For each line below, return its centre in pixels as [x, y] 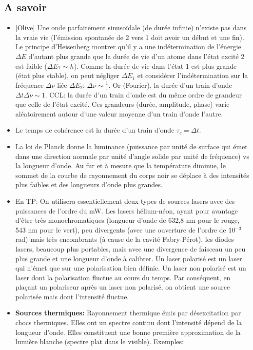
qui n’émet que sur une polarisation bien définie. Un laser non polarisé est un [131, 268]
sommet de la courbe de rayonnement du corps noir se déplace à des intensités [132, 175]
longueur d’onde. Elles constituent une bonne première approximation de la [128, 332]
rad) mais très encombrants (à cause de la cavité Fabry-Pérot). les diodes [125, 239]
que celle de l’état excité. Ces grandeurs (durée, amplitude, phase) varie [122, 104]
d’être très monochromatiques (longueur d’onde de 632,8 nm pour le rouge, [127, 220]
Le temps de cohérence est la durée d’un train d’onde [95, 130]
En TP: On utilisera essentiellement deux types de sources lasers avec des [125, 201]
